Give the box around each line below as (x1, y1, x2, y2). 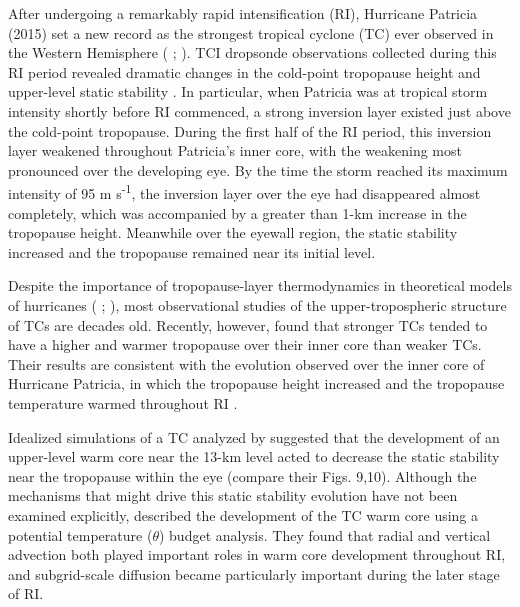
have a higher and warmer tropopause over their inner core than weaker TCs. (8, 334, 482, 355)
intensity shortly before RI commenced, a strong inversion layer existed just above (8, 100, 511, 121)
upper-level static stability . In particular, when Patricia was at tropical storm (8, 81, 488, 102)
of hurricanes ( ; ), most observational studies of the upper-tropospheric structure (8, 294, 507, 315)
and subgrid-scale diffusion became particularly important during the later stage (8, 563, 500, 584)
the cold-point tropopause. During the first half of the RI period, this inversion (8, 120, 492, 141)
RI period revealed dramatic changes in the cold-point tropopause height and (8, 61, 481, 82)
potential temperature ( (8, 524, 153, 545)
